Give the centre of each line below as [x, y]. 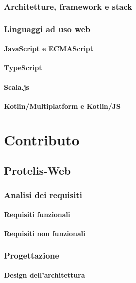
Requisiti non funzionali [45, 233]
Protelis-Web [37, 171]
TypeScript [23, 68]
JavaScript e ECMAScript [49, 49]
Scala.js [17, 87]
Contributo [42, 139]
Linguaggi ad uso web [47, 29]
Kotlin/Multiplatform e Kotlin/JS [62, 106]
